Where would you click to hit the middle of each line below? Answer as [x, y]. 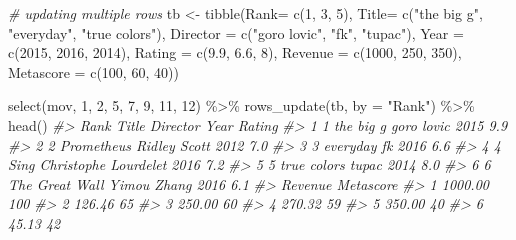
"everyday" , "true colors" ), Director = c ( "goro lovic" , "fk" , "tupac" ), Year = [236, 32]
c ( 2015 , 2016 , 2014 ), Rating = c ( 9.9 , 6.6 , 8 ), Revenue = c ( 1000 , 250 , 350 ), [235, 52]
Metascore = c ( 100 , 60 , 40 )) [93, 71]
